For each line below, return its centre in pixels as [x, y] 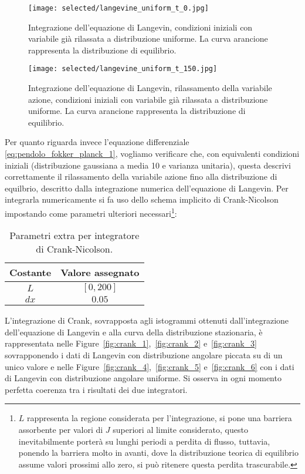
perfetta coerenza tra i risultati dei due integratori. [96, 389]
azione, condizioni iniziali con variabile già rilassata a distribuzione [148, 99]
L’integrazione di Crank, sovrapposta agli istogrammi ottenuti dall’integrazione [147, 320]
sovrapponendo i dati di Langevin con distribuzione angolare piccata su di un [144, 355]
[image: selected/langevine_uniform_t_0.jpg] [118, 8]
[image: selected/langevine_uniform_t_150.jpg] [123, 69]
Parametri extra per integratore [74, 236]
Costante [30, 273]
